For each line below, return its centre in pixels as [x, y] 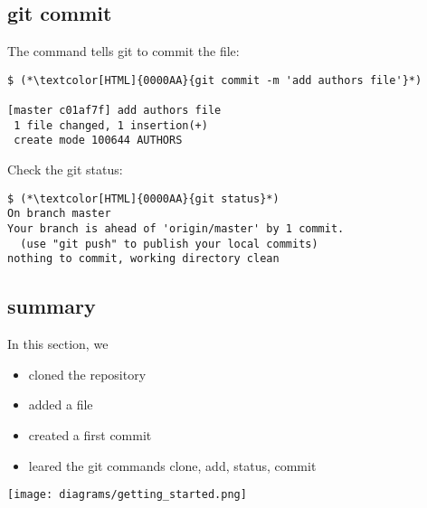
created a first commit [90, 434]
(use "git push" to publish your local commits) [169, 244]
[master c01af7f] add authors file [114, 111]
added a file [61, 405]
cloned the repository [87, 374]
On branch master [59, 214]
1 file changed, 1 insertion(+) [111, 125]
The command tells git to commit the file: [123, 51]
